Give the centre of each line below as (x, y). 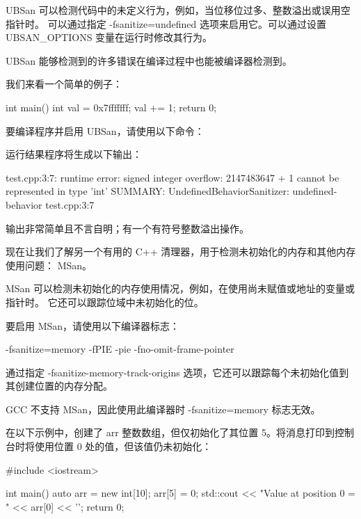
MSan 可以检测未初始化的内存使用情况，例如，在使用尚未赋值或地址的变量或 (180, 288)
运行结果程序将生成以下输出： (74, 154)
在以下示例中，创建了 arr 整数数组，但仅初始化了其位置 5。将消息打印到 (170, 432)
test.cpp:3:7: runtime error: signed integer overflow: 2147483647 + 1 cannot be (173, 177)
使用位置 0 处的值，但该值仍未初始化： (123, 446)
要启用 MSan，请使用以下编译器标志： (93, 325)
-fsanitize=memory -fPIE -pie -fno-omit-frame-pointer (120, 349)
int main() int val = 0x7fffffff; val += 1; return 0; (111, 107)
